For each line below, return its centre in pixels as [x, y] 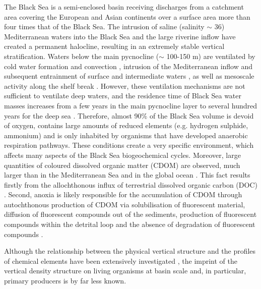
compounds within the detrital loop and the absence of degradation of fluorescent [130, 224]
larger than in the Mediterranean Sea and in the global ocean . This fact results [127, 175]
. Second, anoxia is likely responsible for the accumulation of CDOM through [123, 194]
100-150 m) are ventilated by [211, 56]
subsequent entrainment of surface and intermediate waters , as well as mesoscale [129, 76]
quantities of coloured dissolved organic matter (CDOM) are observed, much [122, 165]
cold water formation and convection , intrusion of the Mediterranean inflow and [128, 66]
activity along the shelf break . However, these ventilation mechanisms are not [125, 85]
